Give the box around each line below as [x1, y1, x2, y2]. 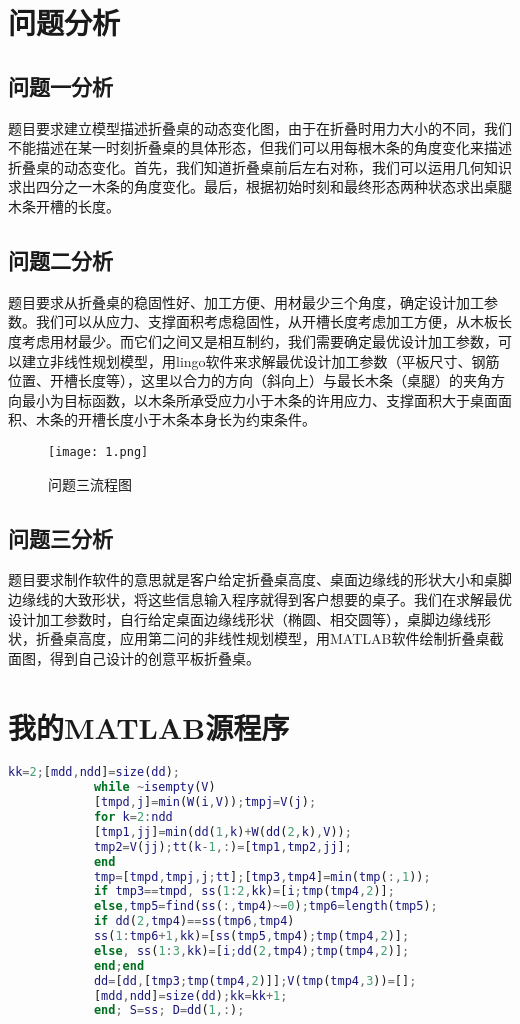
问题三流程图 [48, 473, 132, 494]
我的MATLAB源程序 [8, 706, 290, 747]
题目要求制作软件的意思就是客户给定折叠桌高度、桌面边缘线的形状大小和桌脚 [8, 569, 512, 590]
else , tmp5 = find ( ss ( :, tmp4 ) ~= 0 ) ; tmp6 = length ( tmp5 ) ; [93, 899, 438, 914]
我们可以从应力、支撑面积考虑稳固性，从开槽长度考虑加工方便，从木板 [35, 311, 498, 332]
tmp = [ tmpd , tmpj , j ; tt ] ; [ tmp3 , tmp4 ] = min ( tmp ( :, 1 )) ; [93, 869, 431, 884]
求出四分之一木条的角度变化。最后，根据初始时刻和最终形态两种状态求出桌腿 [8, 176, 512, 197]
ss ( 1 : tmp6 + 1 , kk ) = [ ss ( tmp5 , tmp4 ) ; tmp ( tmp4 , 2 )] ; [93, 929, 410, 944]
